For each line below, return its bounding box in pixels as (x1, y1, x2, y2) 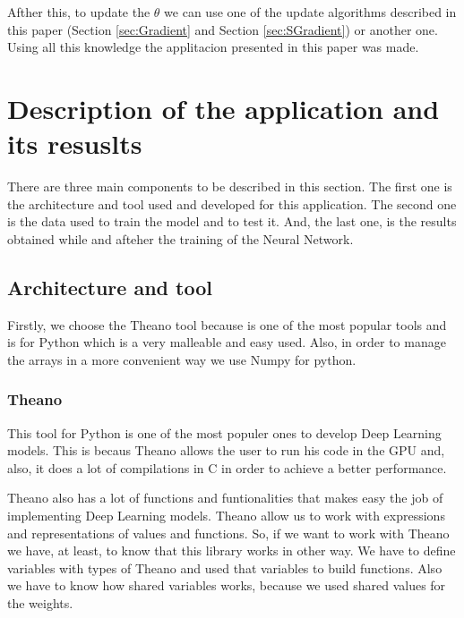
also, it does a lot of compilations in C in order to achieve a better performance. (7, 458, 447, 477)
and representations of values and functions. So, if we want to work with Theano (7, 523, 450, 542)
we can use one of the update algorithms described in (164, 3, 457, 21)
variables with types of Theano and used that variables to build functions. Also (7, 558, 443, 577)
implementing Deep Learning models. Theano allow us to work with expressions (7, 506, 445, 525)
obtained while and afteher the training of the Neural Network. (7, 229, 354, 248)
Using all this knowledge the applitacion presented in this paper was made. (7, 38, 419, 56)
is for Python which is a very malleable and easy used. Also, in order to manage (7, 333, 446, 351)
